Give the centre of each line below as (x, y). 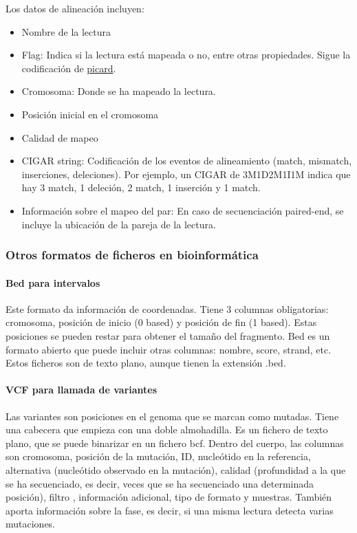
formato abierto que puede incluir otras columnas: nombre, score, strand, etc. (169, 349)
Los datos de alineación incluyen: (75, 8)
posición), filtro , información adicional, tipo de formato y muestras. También (169, 497)
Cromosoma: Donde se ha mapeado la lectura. (119, 91)
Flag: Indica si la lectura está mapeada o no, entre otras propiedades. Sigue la (186, 55)
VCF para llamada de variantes (82, 390)
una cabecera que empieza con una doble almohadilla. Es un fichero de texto (167, 429)
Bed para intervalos (53, 282)
